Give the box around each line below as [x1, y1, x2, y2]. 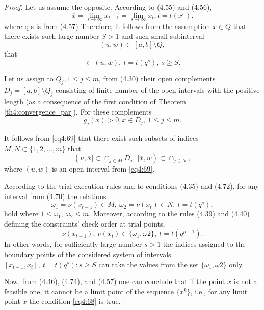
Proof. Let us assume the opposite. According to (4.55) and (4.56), [4, 2, 212, 12]
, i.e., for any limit [190, 286, 248, 296]
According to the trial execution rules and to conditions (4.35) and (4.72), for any [4, 180, 259, 191]
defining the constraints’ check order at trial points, [4, 218, 165, 229]
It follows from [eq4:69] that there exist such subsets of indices [4, 133, 199, 144]
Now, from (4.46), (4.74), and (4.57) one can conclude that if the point [4, 276, 225, 287]
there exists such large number [4, 31, 99, 41]
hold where [4, 208, 38, 219]
